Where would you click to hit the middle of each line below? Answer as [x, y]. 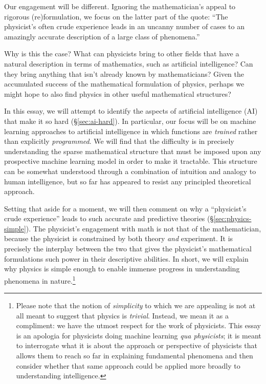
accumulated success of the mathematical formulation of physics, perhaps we [124, 84]
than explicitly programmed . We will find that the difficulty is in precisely [119, 141]
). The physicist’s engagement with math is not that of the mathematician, [143, 228]
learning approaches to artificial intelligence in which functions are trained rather [131, 131]
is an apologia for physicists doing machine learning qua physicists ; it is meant [139, 335]
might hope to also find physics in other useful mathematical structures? [118, 93]
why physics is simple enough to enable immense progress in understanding [122, 269]
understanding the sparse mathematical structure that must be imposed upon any [133, 151]
